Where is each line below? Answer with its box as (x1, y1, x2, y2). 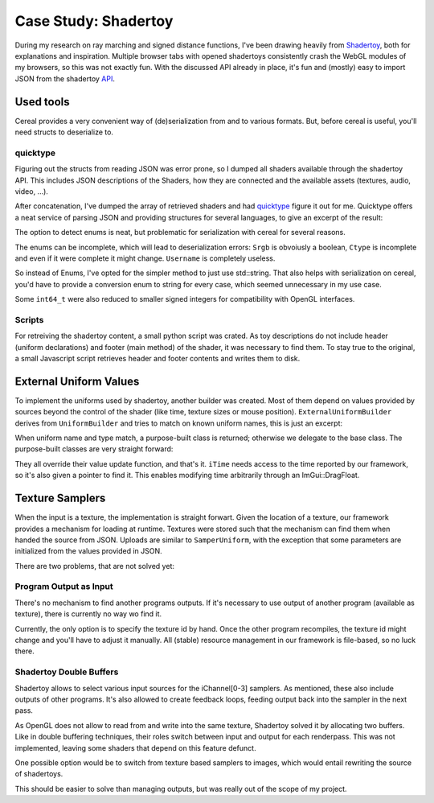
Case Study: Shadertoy (14, 12, 174, 30)
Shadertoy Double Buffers (14, 666, 119, 677)
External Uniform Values (14, 374, 140, 388)
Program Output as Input (14, 581, 113, 592)
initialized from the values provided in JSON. (14, 546, 162, 556)
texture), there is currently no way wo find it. (14, 609, 162, 619)
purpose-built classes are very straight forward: (14, 444, 174, 454)
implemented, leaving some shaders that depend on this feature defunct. (14, 743, 256, 752)
